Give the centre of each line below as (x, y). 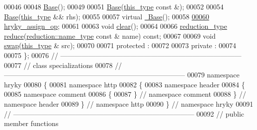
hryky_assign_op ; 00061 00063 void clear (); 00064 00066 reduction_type (116, 26)
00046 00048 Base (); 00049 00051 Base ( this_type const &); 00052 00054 (114, 6)
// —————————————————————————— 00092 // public (124, 113)
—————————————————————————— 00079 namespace (122, 75)
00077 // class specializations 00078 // (63, 65)
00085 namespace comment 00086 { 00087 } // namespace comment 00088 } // (125, 94)
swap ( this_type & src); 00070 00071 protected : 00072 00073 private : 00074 (120, 45)
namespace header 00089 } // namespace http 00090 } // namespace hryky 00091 (129, 103)
